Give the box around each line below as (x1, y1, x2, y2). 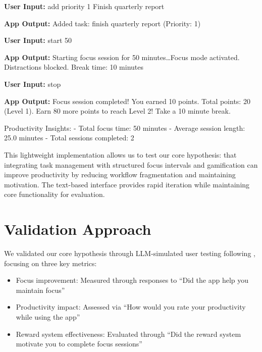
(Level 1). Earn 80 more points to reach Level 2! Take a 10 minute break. (4, 106, 231, 116)
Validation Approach (4, 219, 151, 239)
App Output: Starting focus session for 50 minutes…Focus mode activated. (4, 52, 240, 62)
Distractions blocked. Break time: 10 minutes (4, 62, 144, 72)
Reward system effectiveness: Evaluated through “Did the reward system (16, 328, 241, 339)
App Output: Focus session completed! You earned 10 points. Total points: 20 (4, 95, 250, 106)
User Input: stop (4, 78, 61, 89)
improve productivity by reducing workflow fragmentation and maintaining (4, 169, 236, 180)
